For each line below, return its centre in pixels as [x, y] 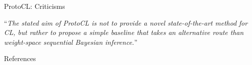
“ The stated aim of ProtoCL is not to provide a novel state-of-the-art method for [126, 22]
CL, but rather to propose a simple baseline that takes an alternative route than [124, 32]
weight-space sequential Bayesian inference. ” [71, 42]
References [20, 58]
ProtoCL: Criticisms [35, 6]
